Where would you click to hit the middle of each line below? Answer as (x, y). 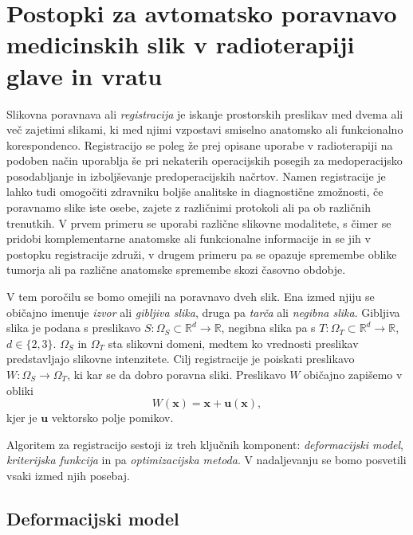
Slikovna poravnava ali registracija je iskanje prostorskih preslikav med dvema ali (205, 113)
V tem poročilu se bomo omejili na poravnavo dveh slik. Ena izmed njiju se (191, 297)
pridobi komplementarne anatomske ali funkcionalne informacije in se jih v (189, 238)
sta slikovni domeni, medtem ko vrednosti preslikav (233, 343)
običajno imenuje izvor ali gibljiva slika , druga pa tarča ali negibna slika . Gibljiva (203, 312)
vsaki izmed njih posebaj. (68, 475)
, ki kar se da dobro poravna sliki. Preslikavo (177, 374)
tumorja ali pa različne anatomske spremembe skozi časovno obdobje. (176, 269)
